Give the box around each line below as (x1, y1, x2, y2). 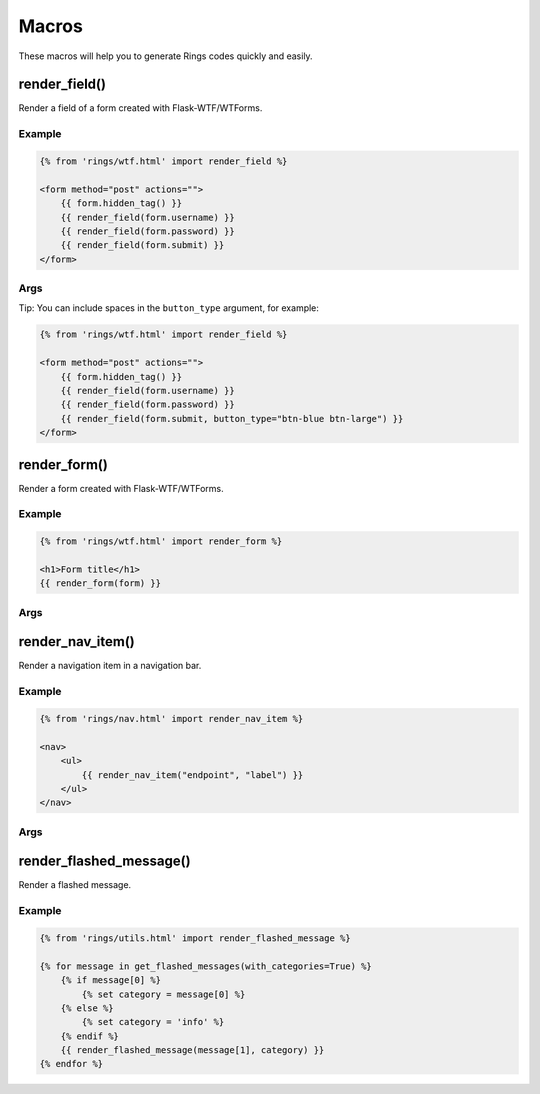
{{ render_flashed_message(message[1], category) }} (60, 1045, 325, 1056)
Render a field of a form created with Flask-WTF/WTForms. (18, 102, 263, 114)
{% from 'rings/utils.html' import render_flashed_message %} (39, 932, 351, 944)
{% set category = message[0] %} (81, 988, 246, 1000)
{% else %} (60, 1002, 114, 1014)
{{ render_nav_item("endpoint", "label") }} (81, 769, 304, 780)
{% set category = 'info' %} (81, 1016, 225, 1028)
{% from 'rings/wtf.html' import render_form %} (39, 536, 283, 547)
